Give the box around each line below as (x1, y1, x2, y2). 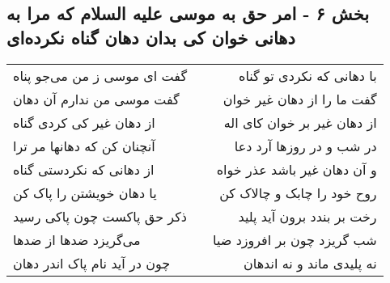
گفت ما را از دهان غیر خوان (223, 89, 377, 108)
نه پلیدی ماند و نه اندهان (244, 253, 377, 272)
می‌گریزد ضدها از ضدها (13, 230, 141, 249)
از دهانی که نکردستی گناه (13, 159, 155, 179)
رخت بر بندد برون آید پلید (238, 206, 377, 226)
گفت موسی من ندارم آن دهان (13, 89, 180, 108)
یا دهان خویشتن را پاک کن (13, 183, 157, 202)
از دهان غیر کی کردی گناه (13, 112, 155, 132)
